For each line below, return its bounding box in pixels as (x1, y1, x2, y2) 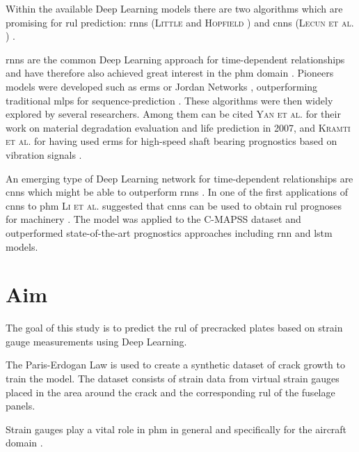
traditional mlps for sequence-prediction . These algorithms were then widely (6, 93, 333, 107)
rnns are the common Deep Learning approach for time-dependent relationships (6, 52, 345, 66)
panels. (6, 398, 35, 413)
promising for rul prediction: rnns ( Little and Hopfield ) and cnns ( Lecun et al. (6, 15, 354, 29)
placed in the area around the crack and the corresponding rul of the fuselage (6, 384, 335, 399)
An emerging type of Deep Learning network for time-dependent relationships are (6, 171, 353, 185)
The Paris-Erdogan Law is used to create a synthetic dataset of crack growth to (6, 357, 346, 372)
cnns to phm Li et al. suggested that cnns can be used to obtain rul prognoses (6, 198, 342, 212)
